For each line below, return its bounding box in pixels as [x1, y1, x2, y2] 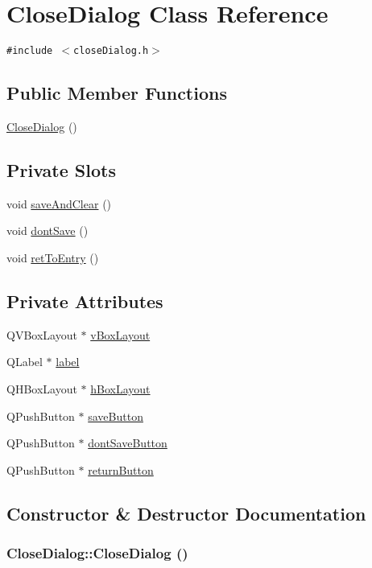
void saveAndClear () [6, 195, 112, 212]
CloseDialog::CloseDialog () [6, 543, 188, 563]
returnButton [88, 461, 154, 478]
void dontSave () [6, 222, 89, 239]
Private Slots [6, 157, 116, 182]
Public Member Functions [6, 80, 227, 105]
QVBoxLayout [6, 326, 77, 343]
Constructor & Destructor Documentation [6, 500, 366, 525]
